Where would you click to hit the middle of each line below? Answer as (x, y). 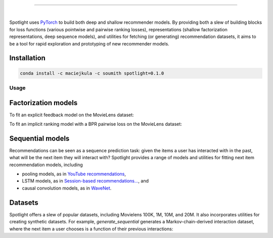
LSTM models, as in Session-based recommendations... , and (85, 181)
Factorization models (43, 103)
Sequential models (39, 138)
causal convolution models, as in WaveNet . (67, 188)
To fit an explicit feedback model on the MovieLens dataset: (72, 115)
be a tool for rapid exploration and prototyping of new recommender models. (89, 43)
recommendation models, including (46, 165)
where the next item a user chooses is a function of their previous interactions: (91, 229)
